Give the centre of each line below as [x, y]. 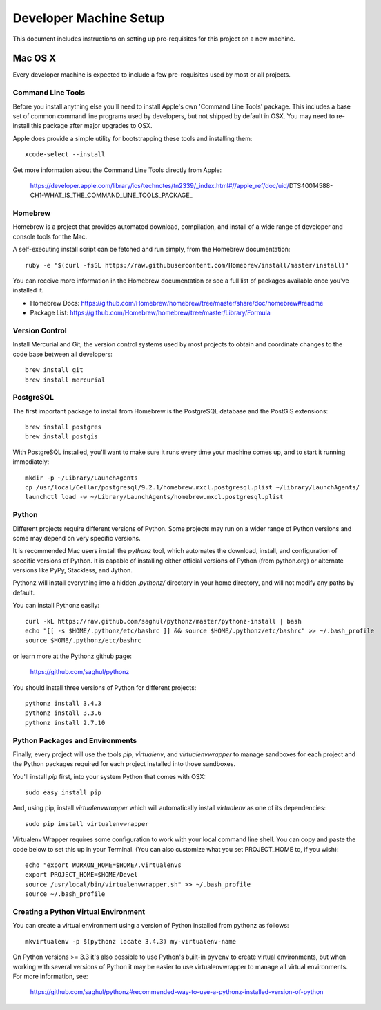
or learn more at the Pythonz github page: [72, 656]
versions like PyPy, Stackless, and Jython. [72, 570]
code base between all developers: [63, 354]
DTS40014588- [311, 185]
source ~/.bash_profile [65, 894]
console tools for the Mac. [50, 236]
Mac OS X [35, 58]
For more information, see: [50, 976]
